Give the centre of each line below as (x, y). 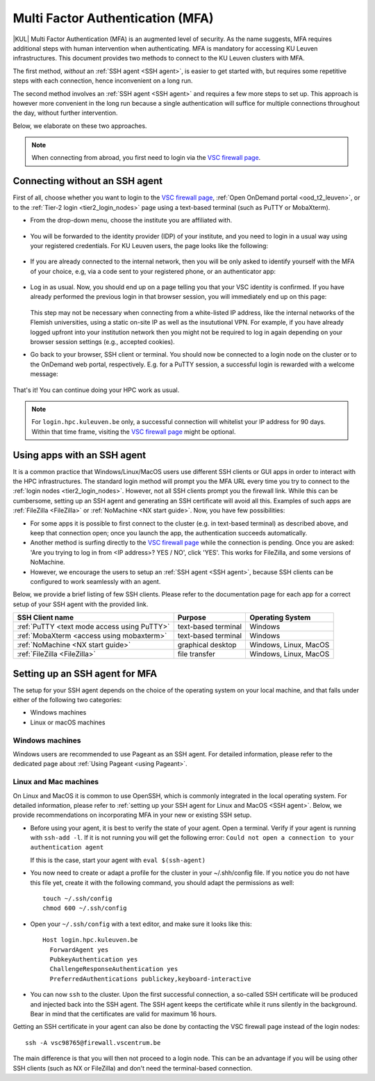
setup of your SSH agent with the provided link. (81, 604)
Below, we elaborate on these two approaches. (80, 126)
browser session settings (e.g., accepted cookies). (102, 342)
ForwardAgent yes (79, 950)
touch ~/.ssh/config (77, 899)
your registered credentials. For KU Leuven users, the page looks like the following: (149, 245)
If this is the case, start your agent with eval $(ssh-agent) (118, 860)
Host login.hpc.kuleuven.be (90, 940)
